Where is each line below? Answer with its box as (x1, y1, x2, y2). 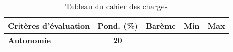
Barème (145, 20, 176, 31)
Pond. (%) (97, 20, 138, 31)
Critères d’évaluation (8, 20, 90, 31)
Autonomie (8, 35, 51, 46)
